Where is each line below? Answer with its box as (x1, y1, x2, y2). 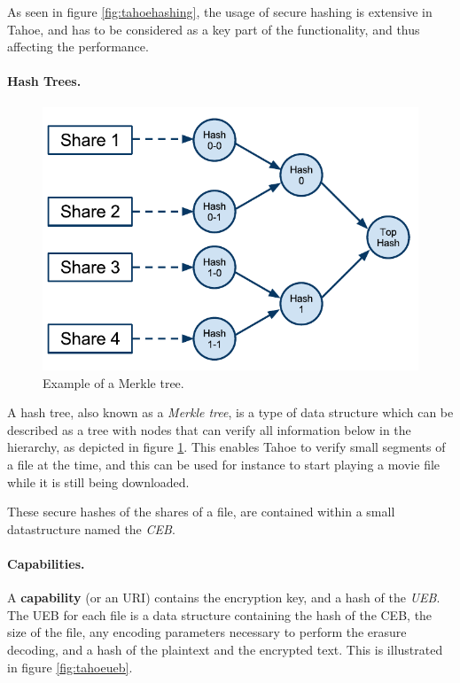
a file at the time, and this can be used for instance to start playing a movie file (7, 455, 441, 474)
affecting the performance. (7, 37, 149, 56)
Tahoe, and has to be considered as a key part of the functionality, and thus (7, 19, 420, 38)
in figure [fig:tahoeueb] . (7, 657, 133, 676)
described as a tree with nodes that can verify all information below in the (7, 420, 411, 439)
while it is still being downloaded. (7, 472, 190, 491)
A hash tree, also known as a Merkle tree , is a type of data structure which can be (7, 403, 454, 422)
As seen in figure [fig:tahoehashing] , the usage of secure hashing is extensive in (7, 3, 433, 20)
